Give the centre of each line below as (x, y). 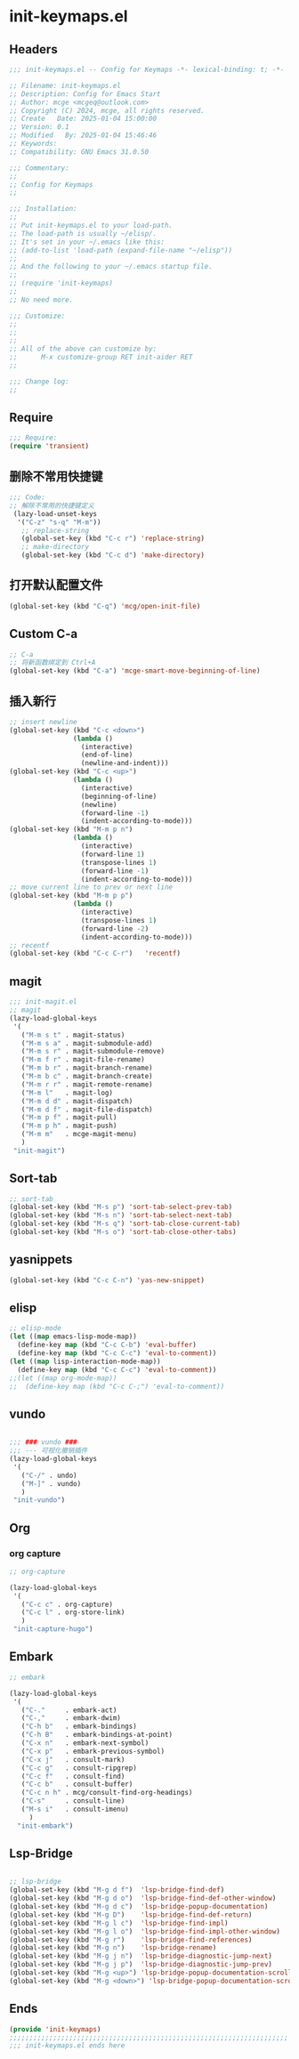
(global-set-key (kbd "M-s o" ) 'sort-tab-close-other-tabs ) (123, 1232)
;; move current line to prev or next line (91, 887)
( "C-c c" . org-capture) (67, 1604)
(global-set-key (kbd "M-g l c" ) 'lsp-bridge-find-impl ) (119, 1923)
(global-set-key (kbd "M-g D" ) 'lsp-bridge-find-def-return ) (131, 1915)
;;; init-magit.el (43, 1002)
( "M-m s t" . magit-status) (73, 1035)
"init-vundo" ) (39, 1500)
